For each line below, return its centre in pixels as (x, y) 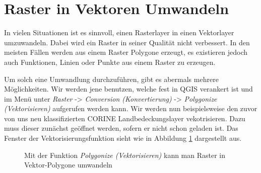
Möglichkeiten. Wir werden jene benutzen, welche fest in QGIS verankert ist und (128, 89)
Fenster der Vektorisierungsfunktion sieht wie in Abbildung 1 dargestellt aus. (123, 138)
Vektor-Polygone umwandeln (68, 165)
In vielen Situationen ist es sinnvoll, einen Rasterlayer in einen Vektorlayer (119, 32)
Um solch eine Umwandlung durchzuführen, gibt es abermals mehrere (111, 79)
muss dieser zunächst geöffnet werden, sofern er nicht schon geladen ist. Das (121, 128)
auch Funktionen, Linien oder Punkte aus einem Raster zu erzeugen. (110, 62)
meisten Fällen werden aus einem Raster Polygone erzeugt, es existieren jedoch (126, 52)
